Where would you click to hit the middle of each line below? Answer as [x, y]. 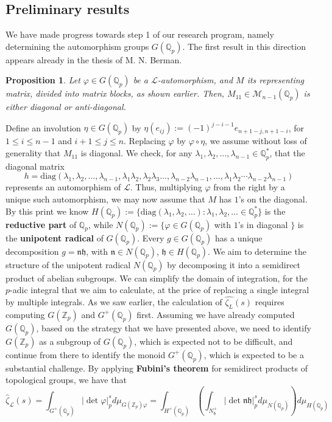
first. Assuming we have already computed [216, 314]
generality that [33, 153]
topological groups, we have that [66, 380]
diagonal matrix [35, 166]
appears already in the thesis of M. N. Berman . [94, 59]
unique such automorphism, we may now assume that [105, 199]
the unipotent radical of [55, 237]
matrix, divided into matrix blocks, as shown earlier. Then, [115, 93]
